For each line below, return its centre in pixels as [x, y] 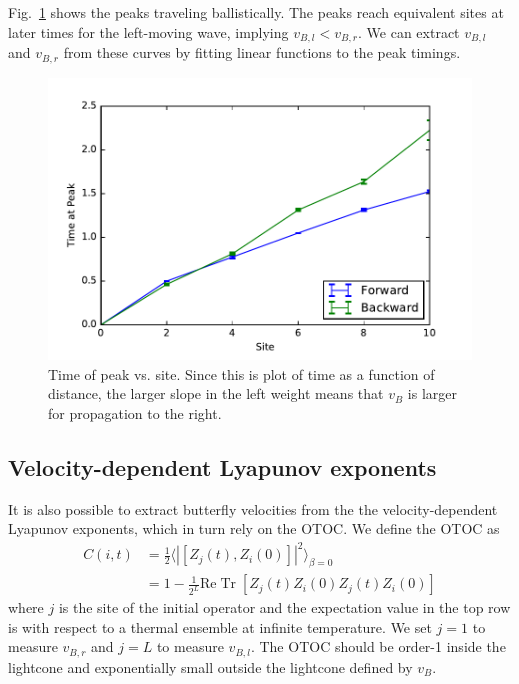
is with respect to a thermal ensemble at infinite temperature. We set [220, 626]
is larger [432, 393]
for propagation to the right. [135, 412]
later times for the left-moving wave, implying [148, 31]
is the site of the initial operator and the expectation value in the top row [284, 607]
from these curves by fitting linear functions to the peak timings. [262, 52]
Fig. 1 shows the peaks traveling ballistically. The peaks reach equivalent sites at [256, 12]
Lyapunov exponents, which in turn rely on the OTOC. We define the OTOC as [254, 528]
